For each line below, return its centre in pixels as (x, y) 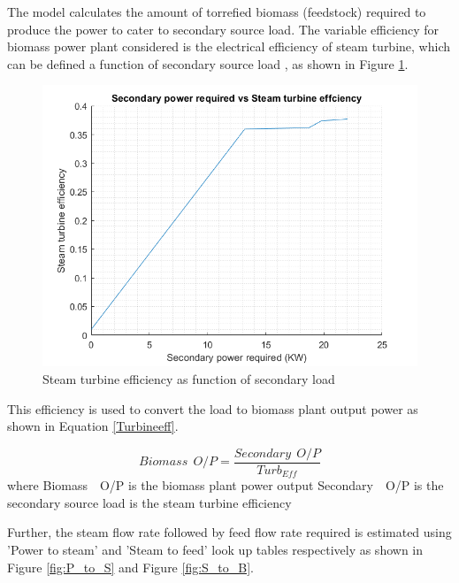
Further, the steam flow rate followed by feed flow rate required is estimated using (229, 532)
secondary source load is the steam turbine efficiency (149, 502)
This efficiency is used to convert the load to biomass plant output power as (213, 408)
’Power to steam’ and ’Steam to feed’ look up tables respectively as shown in (215, 550)
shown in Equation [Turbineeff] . (93, 426)
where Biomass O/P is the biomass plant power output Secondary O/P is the (226, 485)
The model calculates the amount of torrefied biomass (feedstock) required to (217, 12)
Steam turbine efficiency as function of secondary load (189, 378)
